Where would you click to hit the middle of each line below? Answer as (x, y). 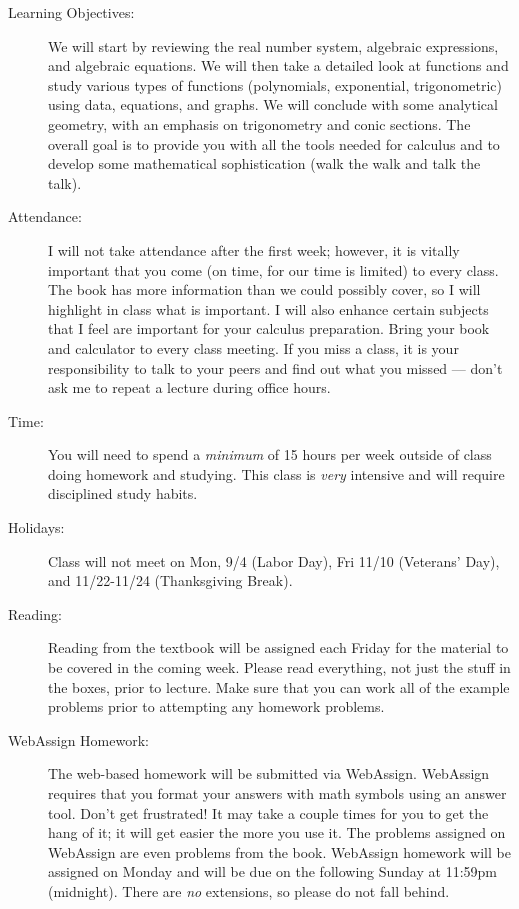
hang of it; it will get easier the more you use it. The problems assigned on (277, 832)
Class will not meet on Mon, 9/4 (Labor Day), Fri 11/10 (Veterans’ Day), (274, 560)
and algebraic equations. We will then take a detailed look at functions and (278, 65)
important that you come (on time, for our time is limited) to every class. (273, 269)
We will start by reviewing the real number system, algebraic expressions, (273, 45)
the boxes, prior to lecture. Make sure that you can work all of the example (279, 686)
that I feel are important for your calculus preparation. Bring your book (269, 328)
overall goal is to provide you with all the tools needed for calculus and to (274, 143)
